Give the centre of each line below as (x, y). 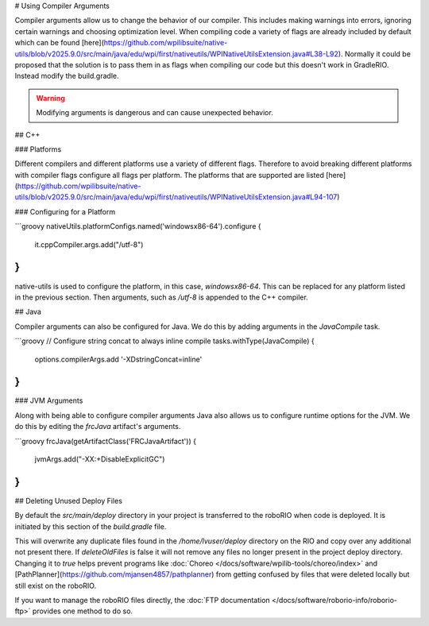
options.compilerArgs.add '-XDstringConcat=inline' (118, 359)
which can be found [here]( (60, 43)
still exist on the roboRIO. (56, 585)
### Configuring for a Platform (65, 211)
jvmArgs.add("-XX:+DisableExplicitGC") (100, 459)
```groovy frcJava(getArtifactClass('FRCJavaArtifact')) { (105, 441)
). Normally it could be (374, 54)
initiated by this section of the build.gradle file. (91, 526)
